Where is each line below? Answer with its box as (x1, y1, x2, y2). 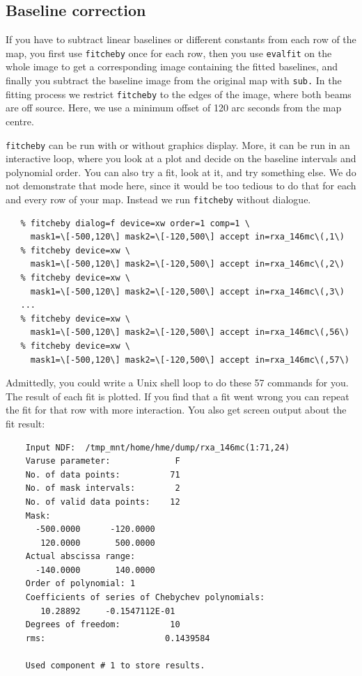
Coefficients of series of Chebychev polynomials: (25, 592, 265, 603)
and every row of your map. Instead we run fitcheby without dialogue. (6, 191, 311, 206)
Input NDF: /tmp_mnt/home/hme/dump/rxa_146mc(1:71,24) (25, 442, 290, 453)
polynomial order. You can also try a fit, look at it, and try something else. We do (6, 164, 356, 179)
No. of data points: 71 (25, 469, 180, 480)
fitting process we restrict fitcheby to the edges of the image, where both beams (6, 86, 352, 101)
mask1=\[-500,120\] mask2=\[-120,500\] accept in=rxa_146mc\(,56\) (30, 327, 349, 338)
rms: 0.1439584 (25, 633, 210, 643)
